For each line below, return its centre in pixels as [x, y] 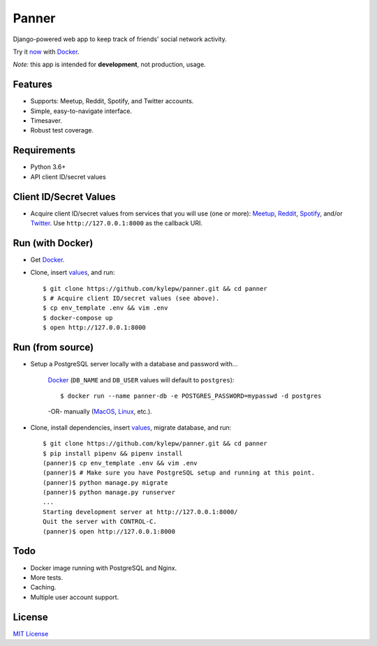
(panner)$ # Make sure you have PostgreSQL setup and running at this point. [179, 473]
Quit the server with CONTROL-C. [100, 522]
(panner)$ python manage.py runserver [109, 493]
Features [32, 85]
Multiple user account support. [75, 597]
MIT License [31, 633]
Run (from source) [53, 348]
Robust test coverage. [62, 130]
